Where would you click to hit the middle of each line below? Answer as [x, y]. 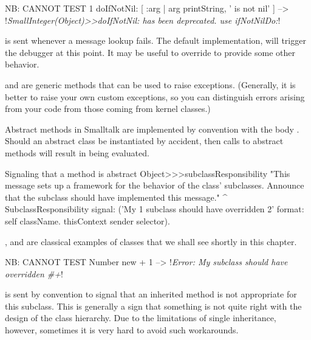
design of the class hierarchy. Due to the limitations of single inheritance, [141, 318]
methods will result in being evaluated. [77, 152]
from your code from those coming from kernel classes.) [108, 109]
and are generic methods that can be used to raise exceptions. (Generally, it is [150, 84]
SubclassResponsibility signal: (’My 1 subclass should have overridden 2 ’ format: [155, 209]
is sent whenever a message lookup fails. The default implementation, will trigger [155, 40]
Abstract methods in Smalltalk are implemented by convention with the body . [152, 129]
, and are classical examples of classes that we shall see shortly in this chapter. [151, 241]
